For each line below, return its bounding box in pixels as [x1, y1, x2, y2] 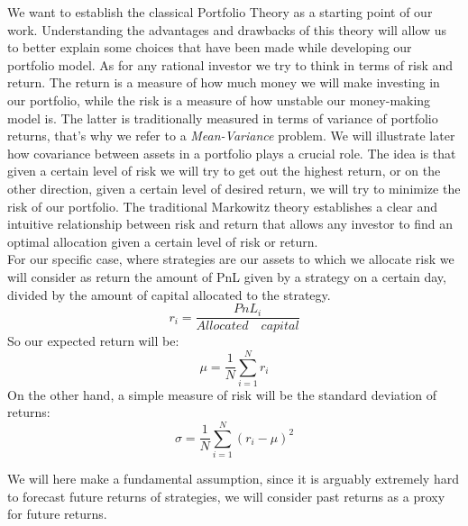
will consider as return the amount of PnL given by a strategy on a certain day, [7, 267, 446, 286]
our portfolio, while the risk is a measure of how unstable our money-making [7, 90, 431, 109]
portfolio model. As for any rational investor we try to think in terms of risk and [7, 55, 454, 74]
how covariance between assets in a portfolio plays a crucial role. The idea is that [7, 143, 456, 162]
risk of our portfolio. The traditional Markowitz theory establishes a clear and [7, 196, 438, 215]
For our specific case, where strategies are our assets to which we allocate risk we [7, 249, 454, 268]
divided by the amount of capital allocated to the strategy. [7, 285, 331, 304]
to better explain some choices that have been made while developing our [7, 38, 412, 57]
